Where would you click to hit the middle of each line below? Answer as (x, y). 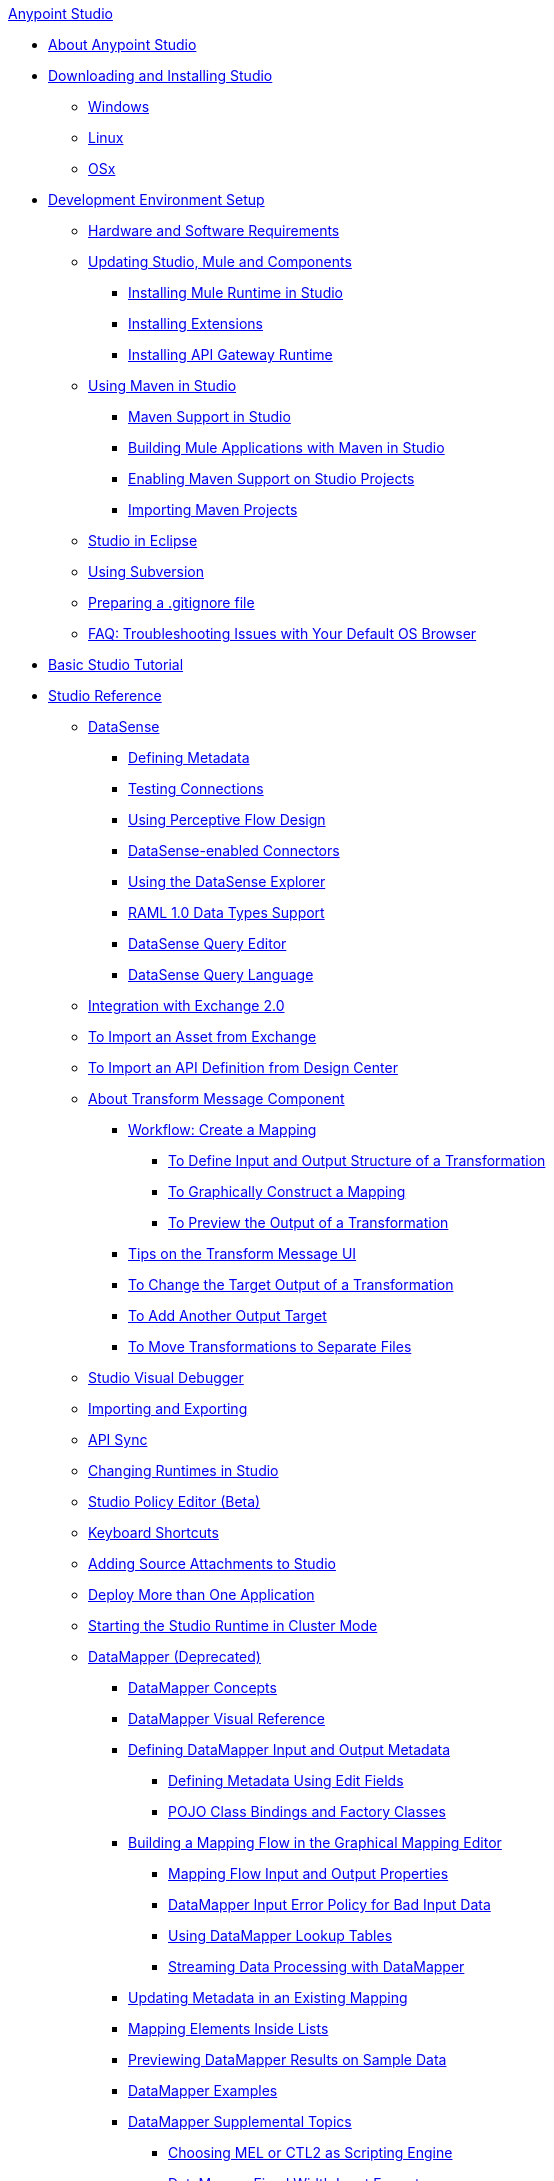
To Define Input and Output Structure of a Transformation (357, 1160)
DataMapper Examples (203, 2090)
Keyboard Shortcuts (153, 1532)
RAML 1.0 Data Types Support (226, 912)
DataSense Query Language (221, 974)
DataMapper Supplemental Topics (240, 2121)
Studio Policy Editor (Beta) (174, 1501)
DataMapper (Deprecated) (174, 1656)
